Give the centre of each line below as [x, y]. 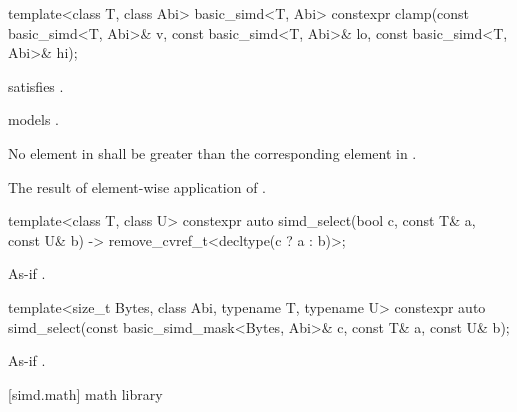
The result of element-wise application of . [137, 186]
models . [34, 119]
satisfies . [36, 85]
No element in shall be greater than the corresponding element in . [212, 152]
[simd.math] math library [85, 393]
